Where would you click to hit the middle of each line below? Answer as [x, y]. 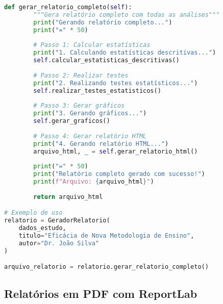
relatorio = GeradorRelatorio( [57, 221]
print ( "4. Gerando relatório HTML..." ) [101, 144]
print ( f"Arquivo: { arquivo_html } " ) [94, 182]
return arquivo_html [68, 197]
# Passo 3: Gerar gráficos [79, 106]
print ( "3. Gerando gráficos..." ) [90, 113]
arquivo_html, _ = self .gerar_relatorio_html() [116, 151]
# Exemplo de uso [33, 213]
